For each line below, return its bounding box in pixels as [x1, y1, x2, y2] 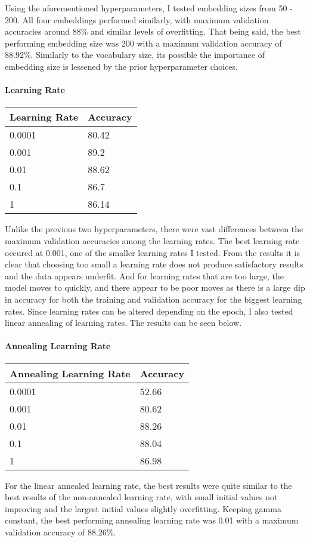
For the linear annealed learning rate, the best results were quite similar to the [5, 479, 292, 491]
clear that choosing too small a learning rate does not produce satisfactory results [5, 258, 303, 270]
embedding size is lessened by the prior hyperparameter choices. [5, 60, 238, 72]
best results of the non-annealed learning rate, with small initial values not [5, 491, 278, 503]
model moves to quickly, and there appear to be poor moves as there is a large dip [5, 281, 305, 294]
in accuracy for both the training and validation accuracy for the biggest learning [5, 292, 302, 305]
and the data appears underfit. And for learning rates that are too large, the [5, 269, 284, 282]
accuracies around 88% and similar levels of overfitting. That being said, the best [5, 25, 301, 38]
